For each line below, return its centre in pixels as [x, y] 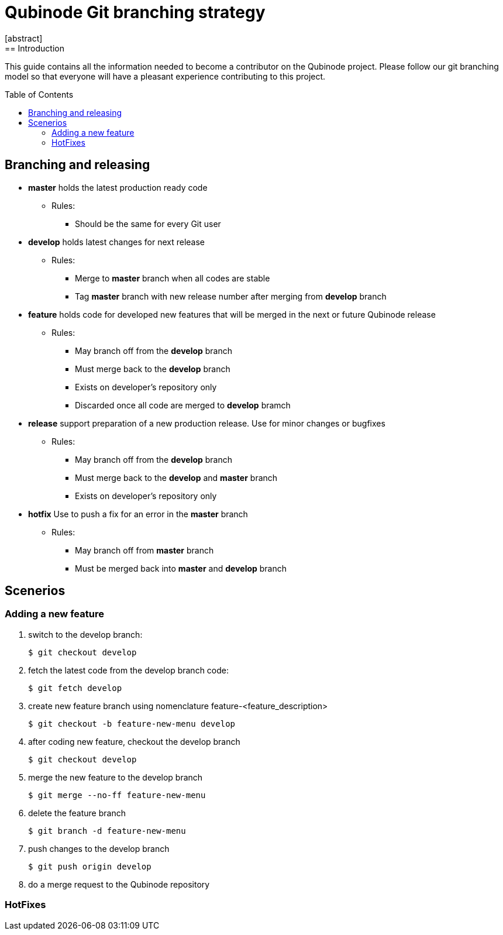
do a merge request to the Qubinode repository [119, 884]
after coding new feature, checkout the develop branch [134, 741]
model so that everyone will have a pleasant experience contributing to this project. [165, 76]
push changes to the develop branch [99, 848]
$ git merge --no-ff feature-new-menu [117, 795]
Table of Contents [39, 94]
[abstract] [24, 38]
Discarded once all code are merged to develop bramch [183, 405]
